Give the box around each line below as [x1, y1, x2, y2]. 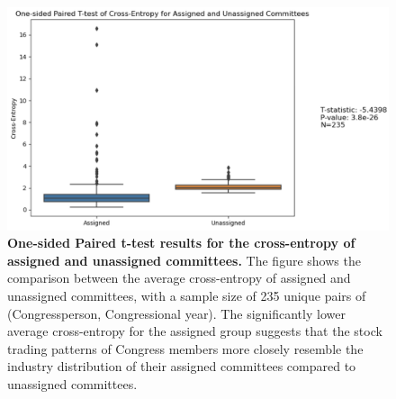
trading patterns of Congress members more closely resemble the [7, 339, 364, 358]
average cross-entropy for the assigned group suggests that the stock [7, 322, 382, 340]
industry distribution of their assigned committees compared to [7, 357, 356, 376]
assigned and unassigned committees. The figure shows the [7, 250, 361, 269]
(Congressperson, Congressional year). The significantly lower [7, 304, 346, 322]
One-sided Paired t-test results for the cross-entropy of [7, 233, 355, 252]
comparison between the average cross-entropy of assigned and [7, 268, 351, 287]
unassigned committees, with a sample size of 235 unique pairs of [7, 286, 366, 304]
